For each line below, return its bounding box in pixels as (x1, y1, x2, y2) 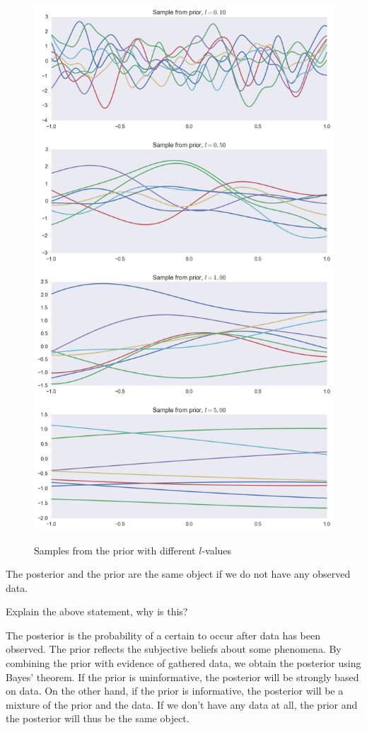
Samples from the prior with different (34, 542, 196, 557)
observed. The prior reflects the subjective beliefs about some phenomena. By (6, 641, 342, 656)
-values (202, 542, 232, 557)
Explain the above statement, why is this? (6, 604, 188, 619)
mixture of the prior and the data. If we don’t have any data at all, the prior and (6, 697, 358, 712)
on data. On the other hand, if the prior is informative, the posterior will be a (6, 683, 344, 698)
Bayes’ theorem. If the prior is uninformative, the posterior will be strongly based (6, 669, 359, 684)
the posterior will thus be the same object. (6, 711, 190, 726)
